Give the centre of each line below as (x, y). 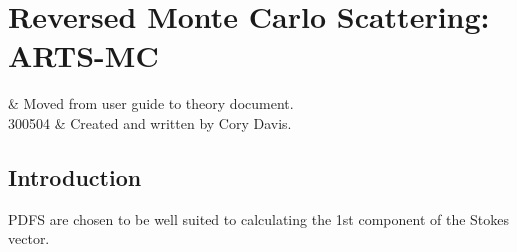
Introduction (75, 176)
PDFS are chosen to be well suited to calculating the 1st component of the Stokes (259, 218)
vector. (29, 238)
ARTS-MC (83, 55)
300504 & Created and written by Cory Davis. (150, 122)
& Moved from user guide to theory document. (151, 103)
